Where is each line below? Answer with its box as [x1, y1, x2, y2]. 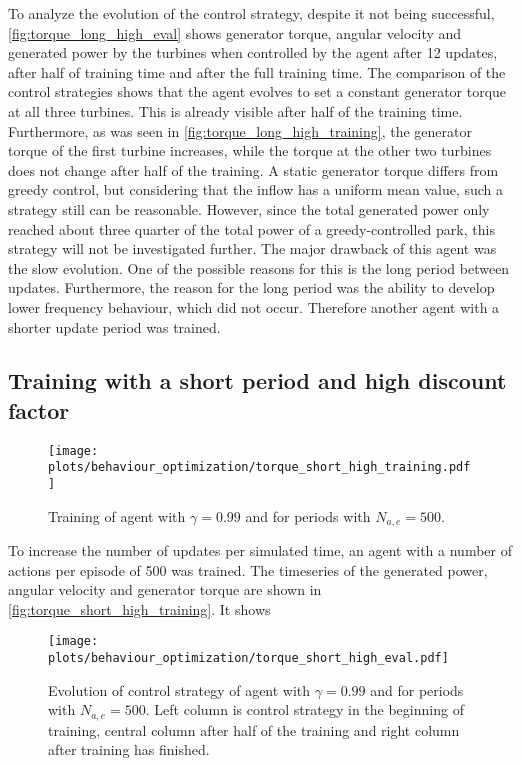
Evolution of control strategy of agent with [48, 679, 311, 700]
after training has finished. [48, 739, 210, 760]
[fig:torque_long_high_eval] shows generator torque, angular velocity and [8, 22, 462, 43]
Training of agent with [48, 505, 186, 526]
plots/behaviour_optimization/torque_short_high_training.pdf [48, 460, 471, 475]
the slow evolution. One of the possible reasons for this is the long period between [8, 257, 510, 278]
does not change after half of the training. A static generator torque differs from [8, 159, 499, 180]
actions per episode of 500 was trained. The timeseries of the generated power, [8, 559, 488, 580]
